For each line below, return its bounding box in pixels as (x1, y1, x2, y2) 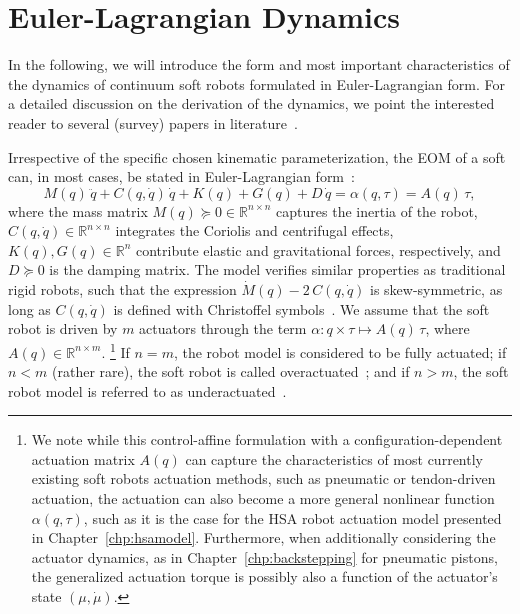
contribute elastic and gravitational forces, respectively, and (135, 239, 501, 260)
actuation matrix (31, 448, 135, 469)
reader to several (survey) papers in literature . (8, 112, 298, 133)
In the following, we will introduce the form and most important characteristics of (8, 54, 510, 75)
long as (8, 298, 51, 319)
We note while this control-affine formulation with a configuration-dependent (31, 429, 503, 450)
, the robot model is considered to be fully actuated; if (173, 341, 507, 362)
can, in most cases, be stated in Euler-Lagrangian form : (8, 166, 355, 187)
